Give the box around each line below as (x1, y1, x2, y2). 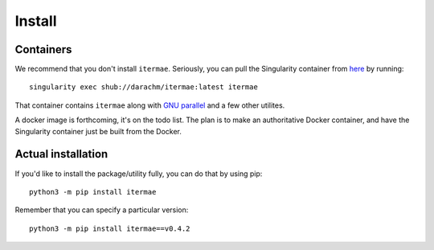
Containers (14, 43, 72, 56)
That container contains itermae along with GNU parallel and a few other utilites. (14, 100, 285, 110)
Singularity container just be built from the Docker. (14, 126, 182, 136)
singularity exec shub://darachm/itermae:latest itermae (29, 83, 259, 92)
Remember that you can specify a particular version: (14, 205, 189, 215)
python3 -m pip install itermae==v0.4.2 (29, 223, 190, 233)
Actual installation (14, 147, 108, 161)
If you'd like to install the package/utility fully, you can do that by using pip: (14, 169, 263, 178)
